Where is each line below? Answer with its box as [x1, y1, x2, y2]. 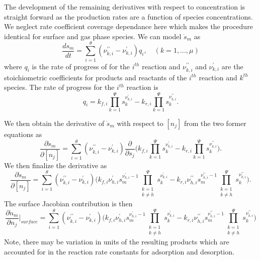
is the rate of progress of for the [32, 61, 130, 71]
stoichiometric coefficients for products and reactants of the [4, 72, 187, 82]
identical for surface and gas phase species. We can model [4, 31, 182, 41]
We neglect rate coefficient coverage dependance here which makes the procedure [4, 21, 253, 32]
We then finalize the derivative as [4, 160, 107, 170]
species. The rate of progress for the [4, 82, 115, 92]
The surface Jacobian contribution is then [4, 198, 133, 208]
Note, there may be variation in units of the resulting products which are [4, 236, 229, 247]
